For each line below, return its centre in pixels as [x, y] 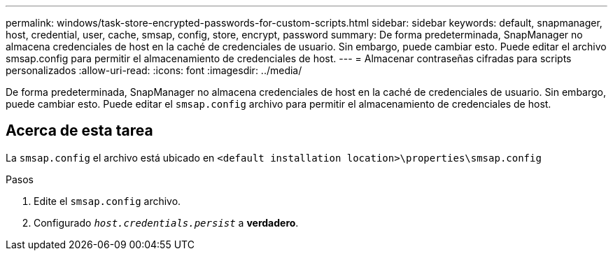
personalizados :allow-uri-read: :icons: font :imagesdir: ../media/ [154, 70]
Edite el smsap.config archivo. [107, 201]
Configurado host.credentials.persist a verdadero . [166, 222]
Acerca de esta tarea [79, 131]
